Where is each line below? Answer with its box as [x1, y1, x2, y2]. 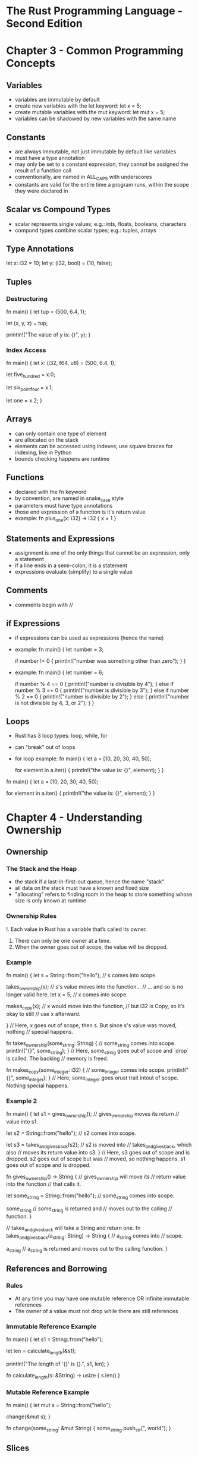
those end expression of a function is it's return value [14, 508, 146, 515]
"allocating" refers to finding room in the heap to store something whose [14, 890, 193, 898]
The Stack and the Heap [6, 864, 77, 873]
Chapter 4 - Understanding [6, 810, 143, 824]
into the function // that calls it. [6, 1181, 81, 1188]
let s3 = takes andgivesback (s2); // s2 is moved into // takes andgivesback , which [6, 1141, 192, 1150]
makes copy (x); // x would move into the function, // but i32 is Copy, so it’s [6, 1002, 185, 1011]
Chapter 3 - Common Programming [6, 44, 184, 58]
